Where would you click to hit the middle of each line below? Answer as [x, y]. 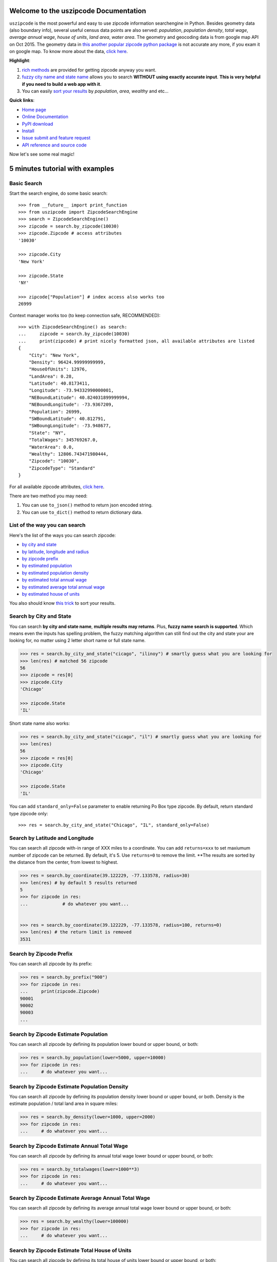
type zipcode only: [29, 813]
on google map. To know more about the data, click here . [68, 51]
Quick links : [22, 100]
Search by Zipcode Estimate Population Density [69, 1086]
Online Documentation [45, 117]
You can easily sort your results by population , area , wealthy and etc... [95, 91]
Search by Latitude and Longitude [52, 838]
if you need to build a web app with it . [62, 84]
